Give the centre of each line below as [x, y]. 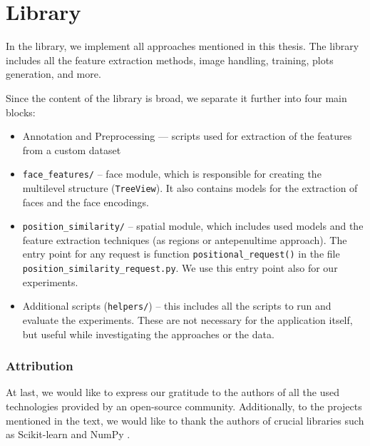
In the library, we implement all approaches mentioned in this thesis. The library [183, 46]
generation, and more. [53, 74]
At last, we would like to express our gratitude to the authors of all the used [173, 392]
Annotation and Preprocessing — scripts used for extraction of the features [187, 136]
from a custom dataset [72, 149]
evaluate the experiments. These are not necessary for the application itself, [187, 320]
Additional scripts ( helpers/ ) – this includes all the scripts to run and [177, 306]
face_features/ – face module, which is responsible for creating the [172, 174]
